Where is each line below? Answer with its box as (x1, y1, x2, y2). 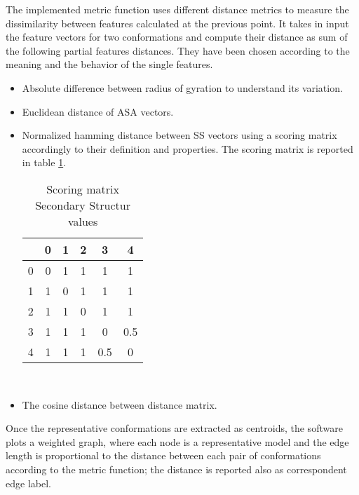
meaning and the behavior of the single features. (6, 57, 213, 72)
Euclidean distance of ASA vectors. (22, 104, 174, 118)
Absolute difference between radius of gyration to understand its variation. (22, 80, 343, 95)
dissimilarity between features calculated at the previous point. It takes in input (6, 15, 349, 30)
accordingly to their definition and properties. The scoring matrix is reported (22, 141, 353, 156)
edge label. (6, 475, 51, 490)
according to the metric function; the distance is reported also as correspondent (6, 461, 347, 476)
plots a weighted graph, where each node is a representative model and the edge (6, 434, 349, 449)
